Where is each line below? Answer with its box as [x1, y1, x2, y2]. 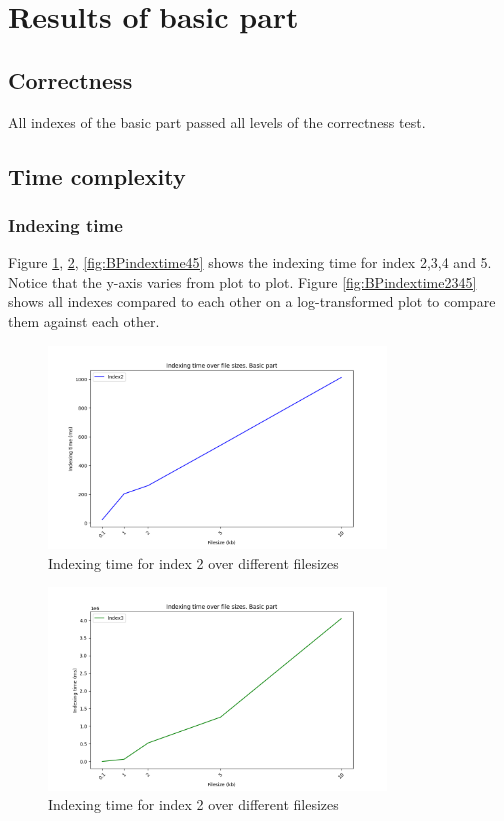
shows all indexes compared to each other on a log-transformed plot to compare [8, 291, 496, 312]
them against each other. [8, 310, 160, 331]
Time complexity [8, 160, 186, 191]
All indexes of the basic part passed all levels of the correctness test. [8, 111, 426, 132]
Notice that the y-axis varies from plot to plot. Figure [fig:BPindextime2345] [8, 271, 477, 292]
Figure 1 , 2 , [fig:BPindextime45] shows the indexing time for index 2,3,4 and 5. [8, 252, 492, 273]
